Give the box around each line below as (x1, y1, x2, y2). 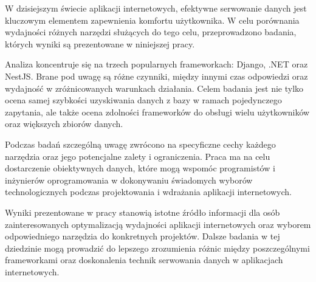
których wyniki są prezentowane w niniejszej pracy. (5, 37, 195, 50)
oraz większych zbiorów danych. (5, 117, 123, 130)
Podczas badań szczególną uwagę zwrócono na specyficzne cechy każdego (5, 137, 276, 150)
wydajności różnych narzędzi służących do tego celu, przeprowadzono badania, (5, 26, 297, 38)
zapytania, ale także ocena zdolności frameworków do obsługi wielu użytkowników (5, 105, 310, 118)
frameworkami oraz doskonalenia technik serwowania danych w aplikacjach (5, 253, 283, 266)
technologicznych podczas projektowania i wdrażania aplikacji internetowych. (5, 185, 292, 198)
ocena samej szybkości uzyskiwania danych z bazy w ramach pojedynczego (5, 94, 282, 106)
